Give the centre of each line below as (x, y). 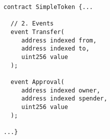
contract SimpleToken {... (48, 7)
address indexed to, (55, 49)
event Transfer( (37, 32)
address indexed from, (59, 40)
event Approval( (37, 82)
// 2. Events (32, 24)
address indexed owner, (61, 90)
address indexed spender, (64, 99)
